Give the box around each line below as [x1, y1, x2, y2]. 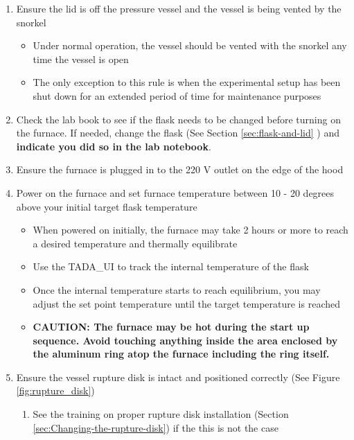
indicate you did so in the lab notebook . [16, 139, 211, 153]
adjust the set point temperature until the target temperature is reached [33, 296, 340, 310]
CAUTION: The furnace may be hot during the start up [33, 319, 310, 334]
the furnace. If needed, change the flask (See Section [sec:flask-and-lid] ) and [16, 125, 339, 140]
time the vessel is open [33, 51, 129, 66]
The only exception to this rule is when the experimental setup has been [33, 75, 341, 89]
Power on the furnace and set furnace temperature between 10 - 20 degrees [16, 185, 335, 200]
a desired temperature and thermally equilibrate [33, 236, 238, 250]
